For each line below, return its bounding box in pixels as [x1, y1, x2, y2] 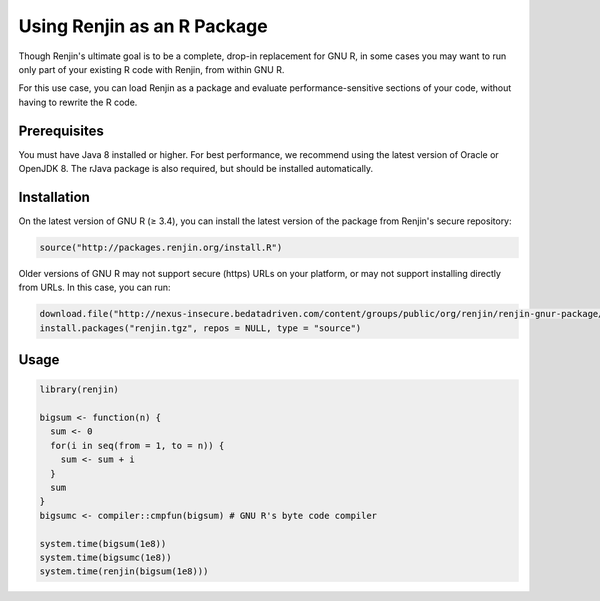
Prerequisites [18, 122, 104, 139]
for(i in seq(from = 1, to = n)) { [50, 440, 225, 451]
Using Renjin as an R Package [18, 15, 269, 37]
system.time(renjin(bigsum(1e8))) [39, 566, 209, 577]
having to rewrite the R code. [18, 96, 138, 108]
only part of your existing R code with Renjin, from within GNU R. [18, 63, 285, 75]
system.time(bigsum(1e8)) [39, 538, 167, 549]
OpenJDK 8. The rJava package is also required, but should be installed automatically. [18, 163, 374, 175]
